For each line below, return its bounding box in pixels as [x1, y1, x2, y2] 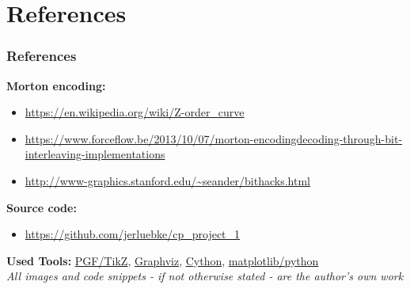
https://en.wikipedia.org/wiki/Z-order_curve [25, 104, 245, 120]
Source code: [6, 199, 77, 215]
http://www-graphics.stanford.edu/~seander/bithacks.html [25, 172, 311, 188]
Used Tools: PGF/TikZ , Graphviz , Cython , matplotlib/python [6, 252, 319, 268]
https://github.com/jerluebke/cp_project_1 [25, 226, 241, 242]
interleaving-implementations [25, 146, 165, 162]
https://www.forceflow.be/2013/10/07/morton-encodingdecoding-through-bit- [25, 130, 403, 146]
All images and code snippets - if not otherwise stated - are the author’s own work [6, 268, 404, 284]
